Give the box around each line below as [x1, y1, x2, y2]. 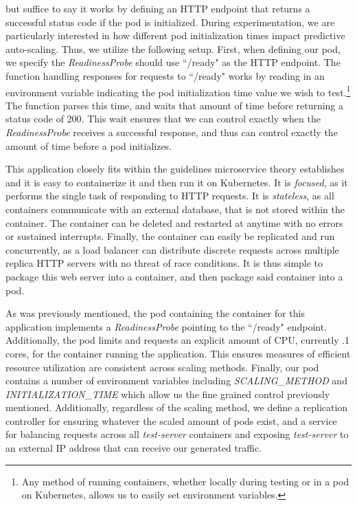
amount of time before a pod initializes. [5, 138, 172, 153]
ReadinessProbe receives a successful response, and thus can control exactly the [5, 125, 338, 139]
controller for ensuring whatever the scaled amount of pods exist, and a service [5, 413, 337, 428]
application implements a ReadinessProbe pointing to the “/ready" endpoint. [5, 319, 327, 333]
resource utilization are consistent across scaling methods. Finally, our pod [5, 360, 319, 374]
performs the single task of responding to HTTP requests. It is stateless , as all [5, 188, 334, 203]
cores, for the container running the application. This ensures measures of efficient [5, 346, 351, 360]
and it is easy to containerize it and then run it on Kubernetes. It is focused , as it [5, 175, 348, 189]
